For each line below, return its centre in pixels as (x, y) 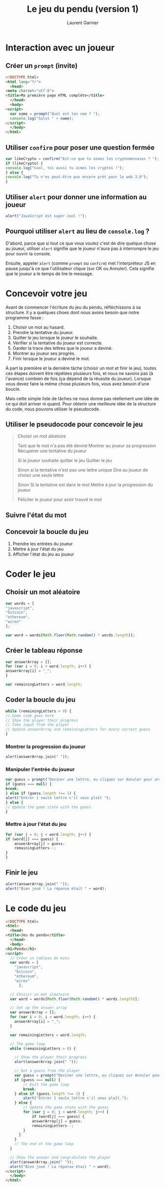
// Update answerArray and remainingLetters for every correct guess (78, 729)
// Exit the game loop (46, 1084)
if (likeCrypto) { (24, 163)
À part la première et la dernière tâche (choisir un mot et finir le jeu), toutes (81, 368)
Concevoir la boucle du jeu (47, 532)
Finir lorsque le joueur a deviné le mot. (51, 358)
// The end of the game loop (44, 1144)
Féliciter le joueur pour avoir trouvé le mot (60, 500)
